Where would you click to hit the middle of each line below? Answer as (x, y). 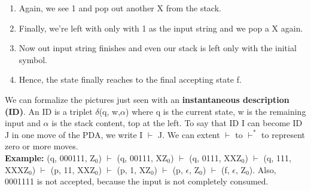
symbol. (33, 59)
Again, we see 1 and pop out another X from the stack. (120, 8)
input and (23, 123)
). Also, (263, 169)
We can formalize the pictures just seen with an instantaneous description (147, 99)
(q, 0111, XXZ (215, 157)
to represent (283, 134)
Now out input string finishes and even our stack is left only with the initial (158, 48)
